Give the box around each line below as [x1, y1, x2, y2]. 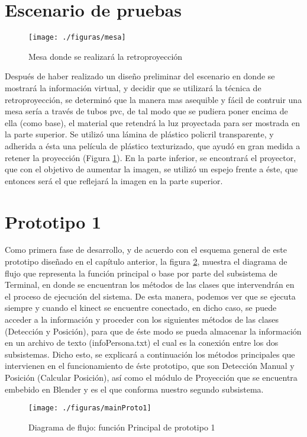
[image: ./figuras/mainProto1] [28, 404, 151, 413]
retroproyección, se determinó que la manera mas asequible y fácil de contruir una [5, 93, 302, 105]
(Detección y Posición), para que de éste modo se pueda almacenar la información [5, 324, 302, 337]
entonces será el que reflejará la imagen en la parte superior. [5, 174, 223, 187]
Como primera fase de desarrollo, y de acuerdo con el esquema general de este [5, 243, 287, 256]
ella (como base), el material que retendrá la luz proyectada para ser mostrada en [5, 116, 300, 128]
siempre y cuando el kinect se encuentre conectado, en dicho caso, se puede [5, 301, 277, 314]
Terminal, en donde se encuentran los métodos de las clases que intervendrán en [5, 278, 295, 291]
